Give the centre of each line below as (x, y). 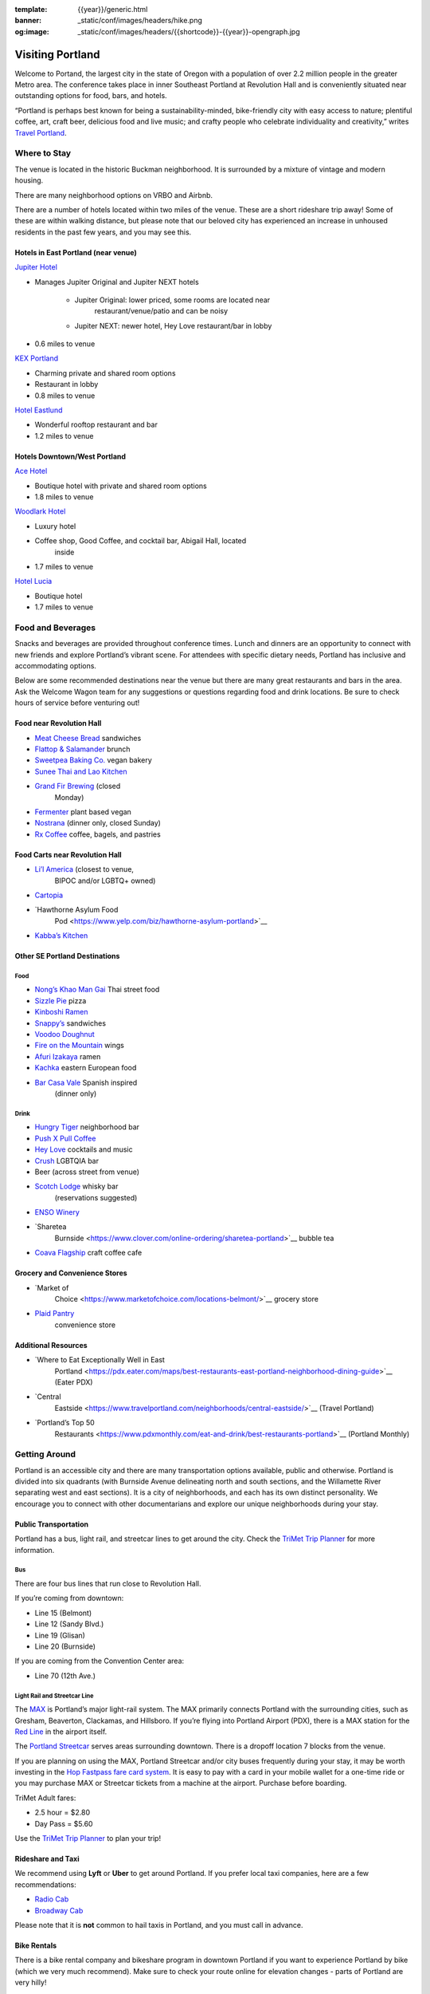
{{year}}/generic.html (113, 9)
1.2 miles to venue (64, 435)
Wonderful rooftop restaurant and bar (96, 425)
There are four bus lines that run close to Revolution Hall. (108, 1584)
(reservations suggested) (96, 1197)
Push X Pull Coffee (65, 1138)
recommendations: (46, 1884)
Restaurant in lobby (66, 384)
